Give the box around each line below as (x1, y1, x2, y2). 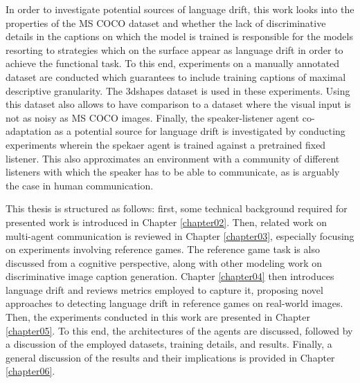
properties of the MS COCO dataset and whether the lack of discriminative (6, 15, 326, 30)
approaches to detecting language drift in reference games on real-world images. (6, 296, 343, 310)
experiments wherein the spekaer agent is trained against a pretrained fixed (6, 137, 326, 151)
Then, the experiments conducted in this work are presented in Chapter (6, 310, 310, 324)
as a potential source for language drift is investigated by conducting (54, 124, 345, 138)
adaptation (6, 124, 52, 138)
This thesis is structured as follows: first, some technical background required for (6, 201, 348, 216)
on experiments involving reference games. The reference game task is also (6, 242, 320, 256)
